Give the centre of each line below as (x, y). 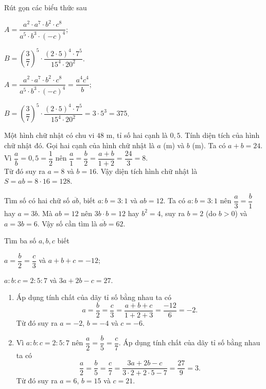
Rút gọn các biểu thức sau (46, 7)
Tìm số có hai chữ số (37, 200)
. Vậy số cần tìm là (67, 223)
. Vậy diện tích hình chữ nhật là (147, 171)
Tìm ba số (20, 241)
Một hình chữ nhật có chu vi (49, 135)
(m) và (174, 145)
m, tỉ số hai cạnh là (137, 135)
